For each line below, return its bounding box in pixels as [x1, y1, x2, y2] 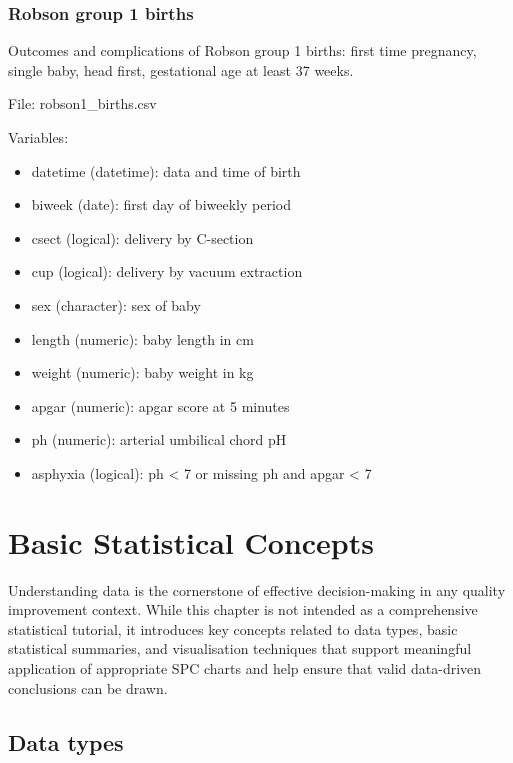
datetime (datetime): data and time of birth [31, 160, 301, 181]
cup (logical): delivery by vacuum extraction [31, 261, 303, 282]
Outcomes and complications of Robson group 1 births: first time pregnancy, [8, 40, 477, 61]
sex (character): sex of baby [31, 294, 201, 315]
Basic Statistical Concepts [8, 521, 374, 562]
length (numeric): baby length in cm [31, 328, 254, 349]
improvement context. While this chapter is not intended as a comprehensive [8, 599, 478, 620]
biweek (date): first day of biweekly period [31, 194, 291, 215]
